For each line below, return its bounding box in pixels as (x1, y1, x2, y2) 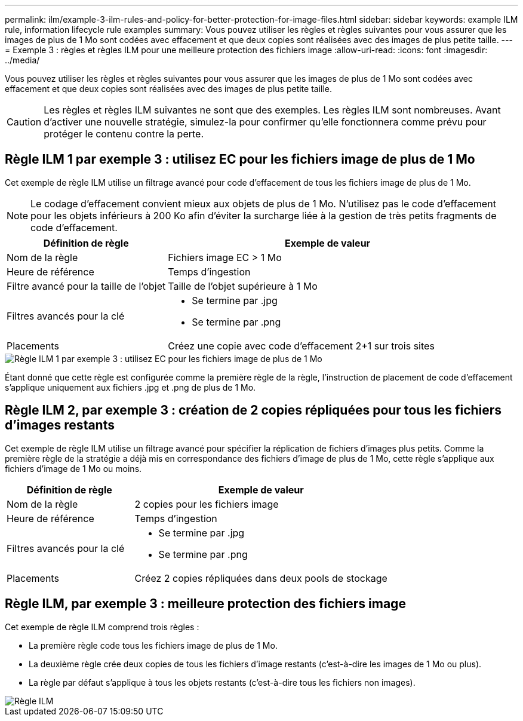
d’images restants (5, 418, 115, 433)
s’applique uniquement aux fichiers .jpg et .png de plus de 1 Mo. (5, 382, 256, 392)
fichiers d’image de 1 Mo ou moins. (5, 463, 142, 474)
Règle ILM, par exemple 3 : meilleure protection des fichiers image (5, 596, 406, 612)
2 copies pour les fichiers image (134, 498, 279, 510)
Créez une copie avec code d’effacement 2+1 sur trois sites (168, 339, 435, 352)
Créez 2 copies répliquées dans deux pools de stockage (134, 572, 387, 584)
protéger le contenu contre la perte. (44, 128, 204, 140)
